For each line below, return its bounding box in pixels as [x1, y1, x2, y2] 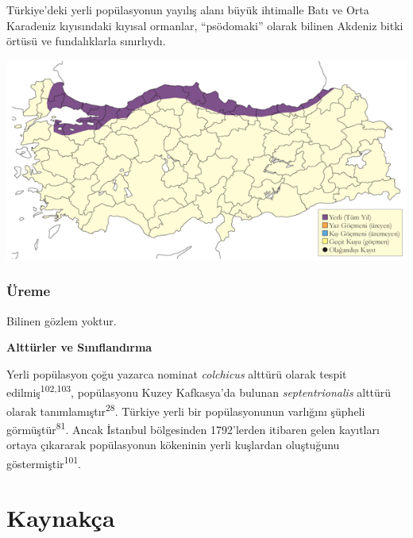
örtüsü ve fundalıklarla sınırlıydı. [6, 33, 166, 49]
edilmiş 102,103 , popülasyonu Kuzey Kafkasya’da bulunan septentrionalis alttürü [6, 382, 392, 401]
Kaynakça [6, 501, 115, 534]
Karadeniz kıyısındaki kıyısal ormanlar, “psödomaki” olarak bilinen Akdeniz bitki [6, 17, 403, 33]
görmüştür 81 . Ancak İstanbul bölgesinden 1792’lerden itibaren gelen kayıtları [6, 418, 380, 437]
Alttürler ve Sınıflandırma [6, 339, 152, 355]
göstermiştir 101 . [6, 452, 81, 471]
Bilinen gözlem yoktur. [6, 312, 117, 329]
